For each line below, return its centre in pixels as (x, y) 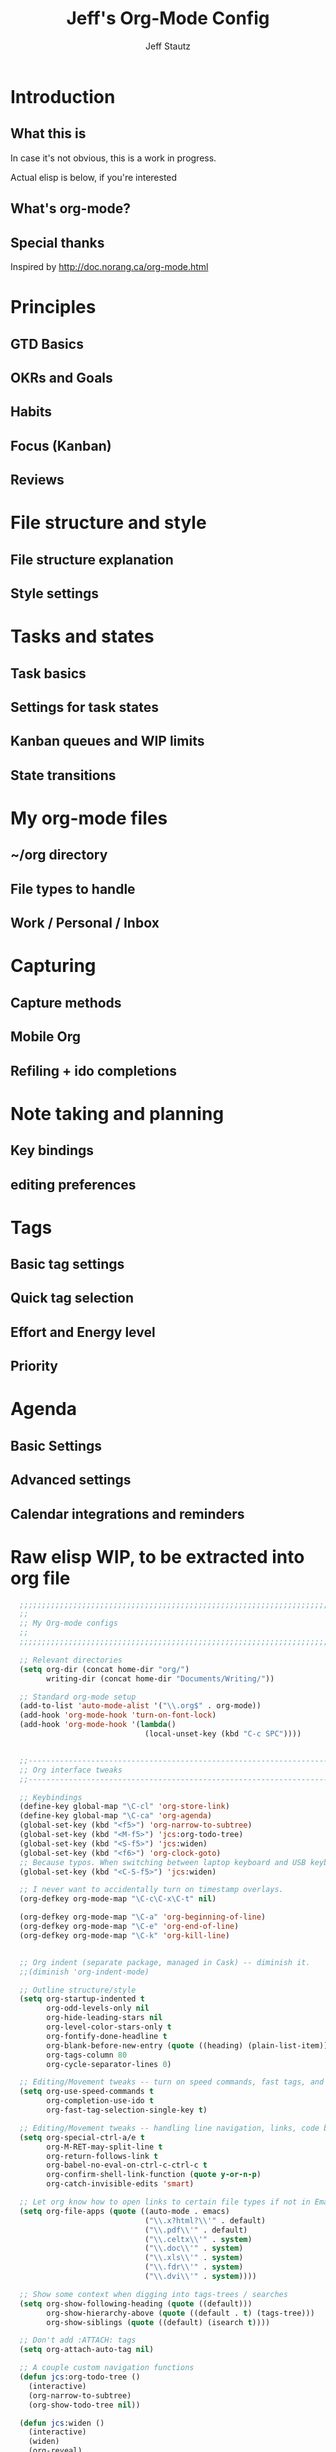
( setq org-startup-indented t (82, 1999)
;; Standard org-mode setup (78, 1697)
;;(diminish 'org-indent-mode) (84, 1972)
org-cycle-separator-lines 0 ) (109, 2064)
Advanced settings (71, 1480)
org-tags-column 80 (87, 2055)
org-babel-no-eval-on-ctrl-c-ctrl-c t (127, 2165)
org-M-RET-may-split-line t (104, 2147)
